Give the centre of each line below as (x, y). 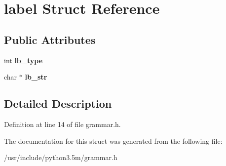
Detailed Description (58, 104)
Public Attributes (50, 39)
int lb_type (23, 60)
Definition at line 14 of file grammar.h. (62, 124)
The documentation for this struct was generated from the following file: (113, 141)
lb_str (36, 77)
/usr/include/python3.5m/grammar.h (61, 157)
